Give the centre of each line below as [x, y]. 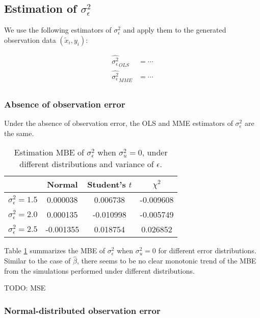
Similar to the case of [37, 261]
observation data [30, 39]
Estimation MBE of [49, 152]
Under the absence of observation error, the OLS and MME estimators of [119, 123]
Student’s [107, 184]
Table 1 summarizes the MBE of [55, 250]
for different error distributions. [207, 250]
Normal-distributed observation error [82, 310]
